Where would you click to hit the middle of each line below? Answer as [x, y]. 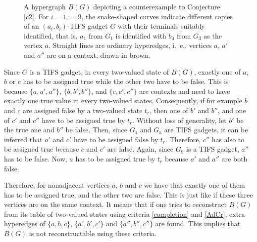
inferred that [23, 139]
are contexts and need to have [185, 91]
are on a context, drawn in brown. [99, 55]
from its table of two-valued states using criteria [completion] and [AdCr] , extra [125, 214]
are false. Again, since [140, 149]
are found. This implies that [198, 223]
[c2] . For [36, 16]
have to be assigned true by [83, 120]
